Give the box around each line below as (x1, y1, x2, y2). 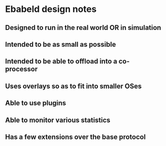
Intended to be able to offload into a (5, 57, 118, 66)
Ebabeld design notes (5, 3, 97, 15)
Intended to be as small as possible (5, 40, 116, 48)
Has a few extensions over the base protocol (5, 133, 146, 141)
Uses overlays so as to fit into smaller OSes (5, 82, 142, 90)
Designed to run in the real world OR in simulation (5, 23, 162, 32)
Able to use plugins (5, 99, 66, 108)
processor (5, 65, 38, 73)
